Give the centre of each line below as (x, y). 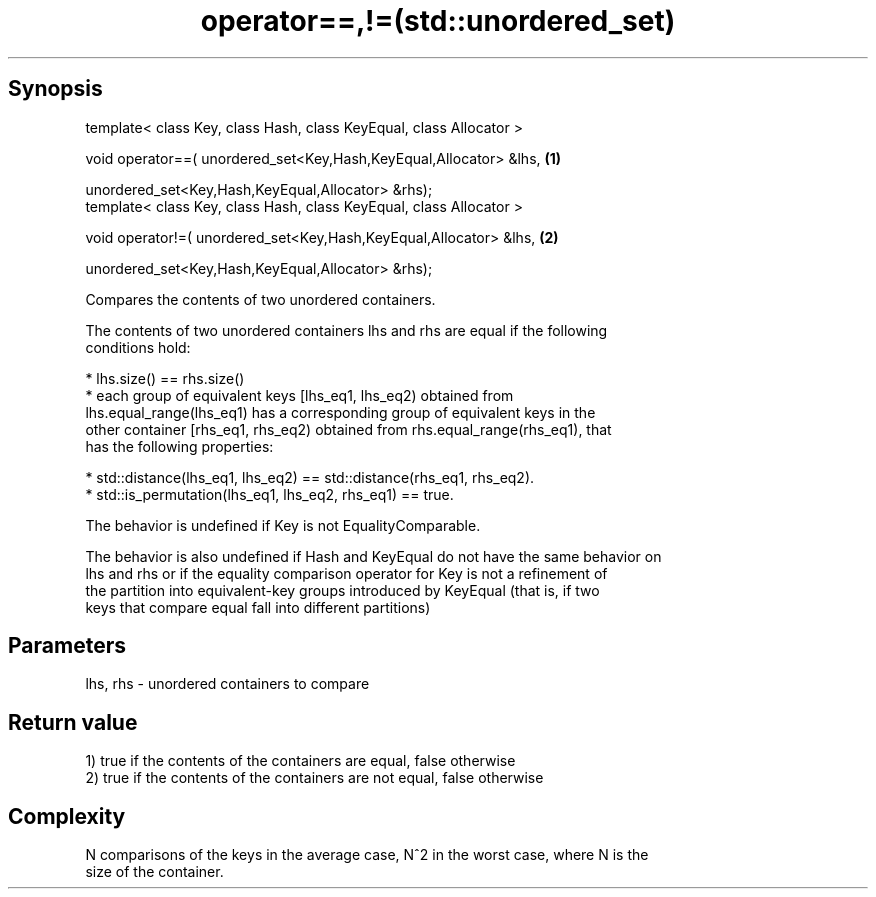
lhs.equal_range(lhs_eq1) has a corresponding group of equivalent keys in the (340, 412)
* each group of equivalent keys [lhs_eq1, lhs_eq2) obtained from (299, 395)
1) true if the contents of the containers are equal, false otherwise (300, 761)
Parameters (67, 646)
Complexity (67, 816)
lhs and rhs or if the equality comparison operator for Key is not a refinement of (346, 573)
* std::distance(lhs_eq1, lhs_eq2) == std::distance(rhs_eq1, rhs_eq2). (310, 477)
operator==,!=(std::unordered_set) (438, 21)
